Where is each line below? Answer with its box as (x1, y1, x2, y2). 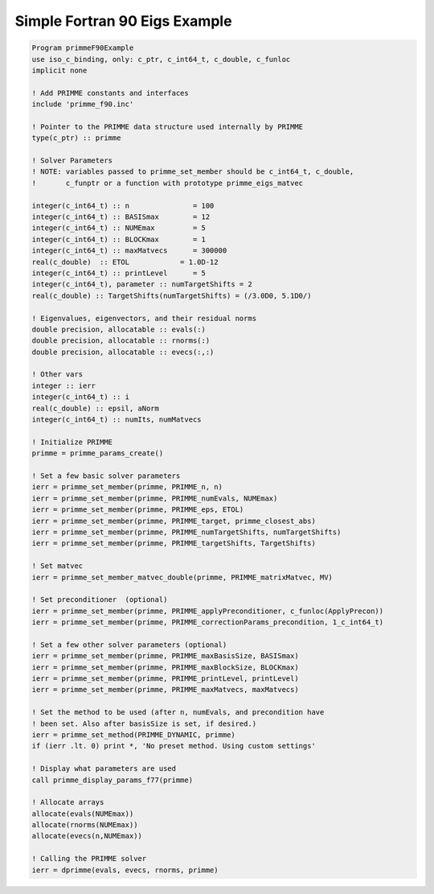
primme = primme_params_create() (31, 449, 164, 458)
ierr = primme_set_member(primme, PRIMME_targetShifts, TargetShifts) (31, 539, 317, 548)
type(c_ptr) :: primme (31, 134, 121, 142)
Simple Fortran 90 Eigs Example (14, 12, 232, 30)
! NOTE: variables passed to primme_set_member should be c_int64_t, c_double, (31, 167, 354, 176)
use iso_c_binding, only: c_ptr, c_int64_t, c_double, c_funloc (31, 55, 291, 64)
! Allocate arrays (31, 797, 104, 807)
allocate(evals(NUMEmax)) (31, 809, 134, 818)
